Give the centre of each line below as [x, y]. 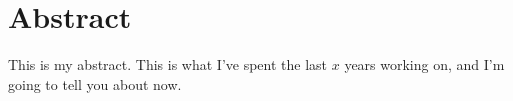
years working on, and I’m [424, 64]
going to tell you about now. [95, 83]
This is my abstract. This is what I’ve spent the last [168, 64]
